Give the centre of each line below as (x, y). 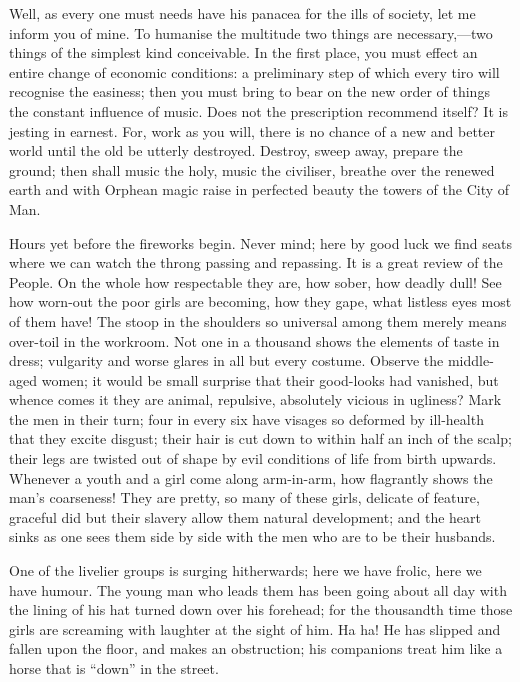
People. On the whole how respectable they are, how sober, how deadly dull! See (255, 281)
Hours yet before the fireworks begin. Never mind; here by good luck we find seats (260, 242)
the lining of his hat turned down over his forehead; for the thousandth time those (261, 609)
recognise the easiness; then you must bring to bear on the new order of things (249, 91)
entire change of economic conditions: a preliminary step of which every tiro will (254, 71)
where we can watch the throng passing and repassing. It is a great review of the (256, 262)
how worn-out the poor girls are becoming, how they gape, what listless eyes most (260, 301)
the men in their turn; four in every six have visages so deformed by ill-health (246, 418)
